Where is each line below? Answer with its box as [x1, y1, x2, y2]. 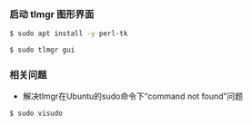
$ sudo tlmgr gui [9, 45, 76, 55]
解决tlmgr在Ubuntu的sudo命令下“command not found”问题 [22, 91, 244, 101]
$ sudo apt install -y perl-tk [9, 29, 128, 38]
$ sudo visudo [9, 109, 64, 119]
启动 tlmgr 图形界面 [9, 7, 95, 20]
